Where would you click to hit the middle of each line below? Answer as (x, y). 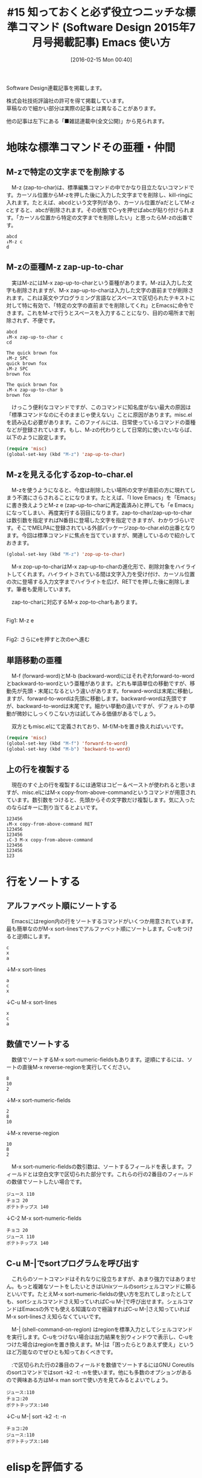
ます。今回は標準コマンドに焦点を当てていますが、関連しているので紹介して (101, 535)
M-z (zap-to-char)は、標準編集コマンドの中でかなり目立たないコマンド (100, 187)
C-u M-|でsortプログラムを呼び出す (73, 1263)
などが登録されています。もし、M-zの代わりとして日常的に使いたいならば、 (101, 429)
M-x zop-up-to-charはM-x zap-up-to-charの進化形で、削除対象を (93, 567)
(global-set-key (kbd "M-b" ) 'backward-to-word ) (68, 749)
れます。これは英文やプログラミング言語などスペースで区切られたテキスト (98, 298)
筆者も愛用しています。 (45, 589)
